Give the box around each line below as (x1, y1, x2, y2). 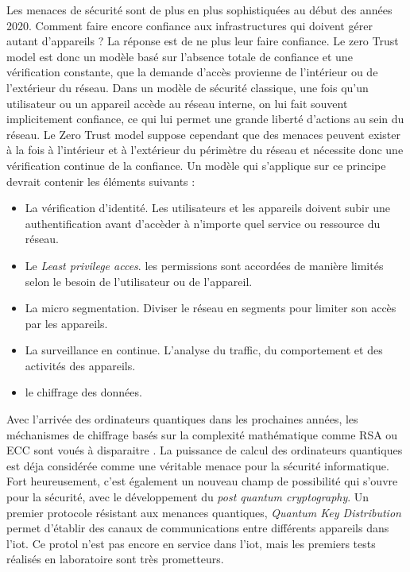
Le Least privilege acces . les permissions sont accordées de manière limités (25, 257, 384, 273)
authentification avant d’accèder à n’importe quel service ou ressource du (25, 214, 381, 231)
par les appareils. (25, 315, 108, 331)
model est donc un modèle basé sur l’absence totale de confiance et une (6, 48, 353, 64)
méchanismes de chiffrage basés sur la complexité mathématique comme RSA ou (6, 426, 398, 443)
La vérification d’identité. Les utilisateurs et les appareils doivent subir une (25, 199, 390, 216)
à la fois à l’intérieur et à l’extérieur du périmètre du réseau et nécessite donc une (6, 141, 404, 158)
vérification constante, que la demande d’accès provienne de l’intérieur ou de (6, 64, 378, 80)
